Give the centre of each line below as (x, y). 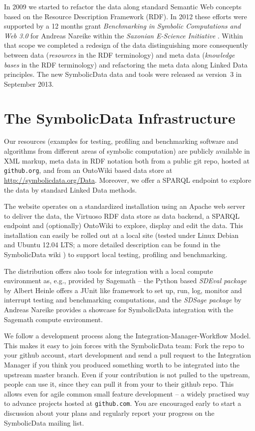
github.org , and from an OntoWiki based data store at (88, 170)
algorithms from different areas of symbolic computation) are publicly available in (127, 151)
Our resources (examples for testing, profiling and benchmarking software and (121, 141)
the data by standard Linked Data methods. (71, 189)
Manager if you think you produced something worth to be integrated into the (122, 365)
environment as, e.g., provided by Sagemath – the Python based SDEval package (125, 281)
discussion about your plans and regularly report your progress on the (109, 413)
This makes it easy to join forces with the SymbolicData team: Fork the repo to (124, 345)
